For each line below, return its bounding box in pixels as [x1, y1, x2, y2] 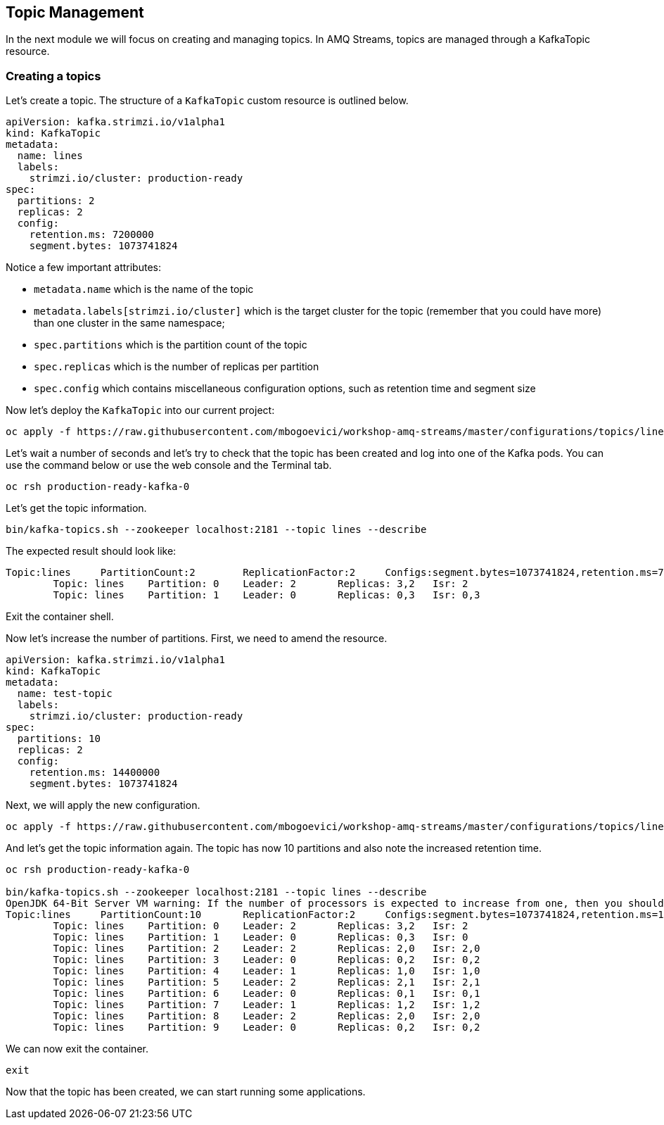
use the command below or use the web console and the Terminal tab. [6, 459, 332, 472]
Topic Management [6, 4, 144, 21]
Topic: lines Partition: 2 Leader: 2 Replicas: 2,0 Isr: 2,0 [53, 943, 480, 955]
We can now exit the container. [6, 1043, 148, 1055]
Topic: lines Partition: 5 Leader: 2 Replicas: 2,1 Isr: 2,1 [53, 976, 480, 988]
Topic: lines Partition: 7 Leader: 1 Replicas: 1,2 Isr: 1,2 [53, 999, 480, 1011]
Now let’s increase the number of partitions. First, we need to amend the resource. [6, 632, 388, 645]
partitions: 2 [17, 195, 95, 207]
